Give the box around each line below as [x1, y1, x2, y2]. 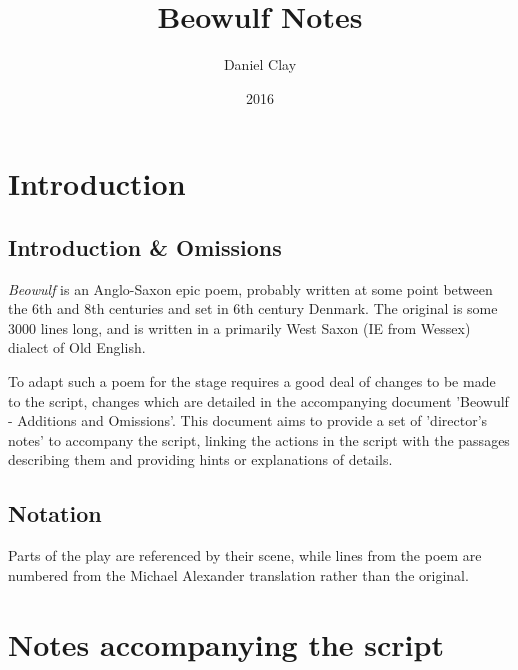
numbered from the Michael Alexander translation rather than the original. [8, 564, 469, 585]
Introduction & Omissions [8, 231, 282, 262]
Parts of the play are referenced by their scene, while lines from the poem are [8, 545, 482, 566]
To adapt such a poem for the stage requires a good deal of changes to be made [8, 371, 496, 392]
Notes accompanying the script [8, 623, 444, 664]
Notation [8, 498, 102, 529]
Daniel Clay [223, 54, 297, 75]
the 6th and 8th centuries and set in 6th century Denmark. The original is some [8, 298, 498, 319]
